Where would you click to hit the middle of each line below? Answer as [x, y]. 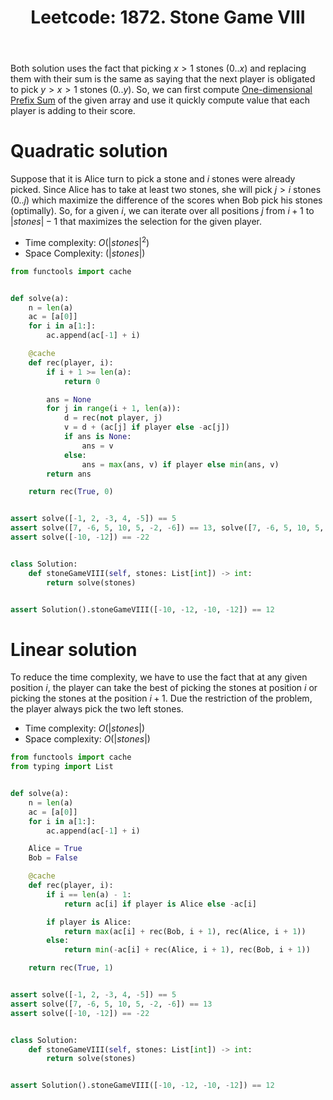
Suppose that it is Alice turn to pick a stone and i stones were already [153, 179]
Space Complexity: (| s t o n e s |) [85, 253]
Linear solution [74, 649]
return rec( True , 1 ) [71, 968]
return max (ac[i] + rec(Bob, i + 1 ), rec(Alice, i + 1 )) [185, 931]
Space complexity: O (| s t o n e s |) [87, 739]
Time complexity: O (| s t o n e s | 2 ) [87, 241]
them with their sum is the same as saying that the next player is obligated [163, 79]
